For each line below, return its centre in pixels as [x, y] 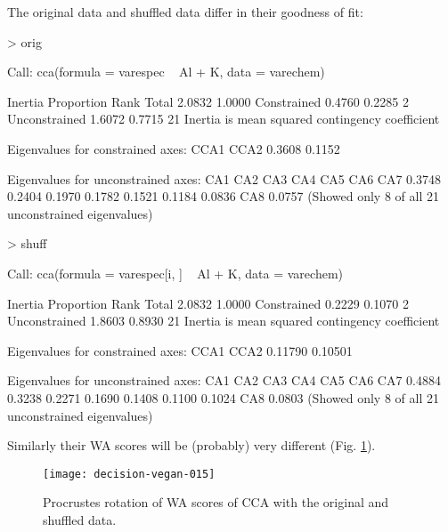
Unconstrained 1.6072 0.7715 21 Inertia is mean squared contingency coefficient [224, 119]
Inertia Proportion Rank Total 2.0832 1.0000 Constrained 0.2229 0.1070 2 [208, 303]
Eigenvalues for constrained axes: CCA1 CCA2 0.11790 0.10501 [180, 350]
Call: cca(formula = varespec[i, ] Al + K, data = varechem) [175, 273]
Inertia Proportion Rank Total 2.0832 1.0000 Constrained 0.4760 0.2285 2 [208, 101]
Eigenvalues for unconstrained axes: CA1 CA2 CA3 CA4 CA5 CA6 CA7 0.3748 [224, 178]
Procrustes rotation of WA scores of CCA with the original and [216, 502]
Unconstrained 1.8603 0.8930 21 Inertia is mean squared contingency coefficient [224, 321]
